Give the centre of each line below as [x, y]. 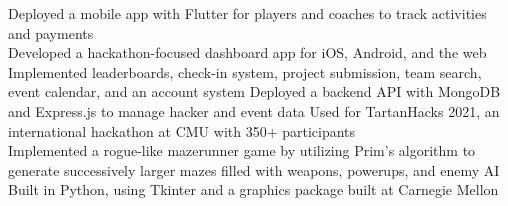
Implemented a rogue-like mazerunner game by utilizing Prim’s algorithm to [242, 150]
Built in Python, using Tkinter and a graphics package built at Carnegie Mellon [253, 189]
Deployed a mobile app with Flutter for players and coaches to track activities [247, 13]
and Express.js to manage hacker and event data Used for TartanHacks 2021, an [254, 110]
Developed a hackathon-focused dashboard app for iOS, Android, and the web [247, 52]
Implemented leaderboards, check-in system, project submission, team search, [245, 71]
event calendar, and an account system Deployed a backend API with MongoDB [254, 91]
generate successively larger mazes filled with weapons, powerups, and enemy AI [254, 169]
